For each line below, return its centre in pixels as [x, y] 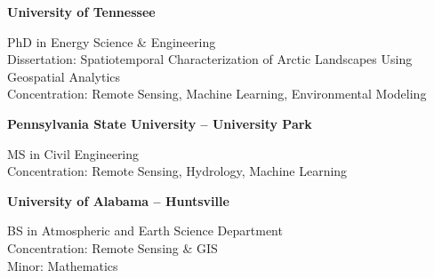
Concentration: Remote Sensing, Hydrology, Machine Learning [177, 171]
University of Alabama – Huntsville [118, 200]
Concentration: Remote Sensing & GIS [113, 247]
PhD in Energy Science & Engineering [112, 41]
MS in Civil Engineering [73, 153]
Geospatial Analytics [64, 76]
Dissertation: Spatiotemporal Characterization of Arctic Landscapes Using [210, 59]
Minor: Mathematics [63, 265]
